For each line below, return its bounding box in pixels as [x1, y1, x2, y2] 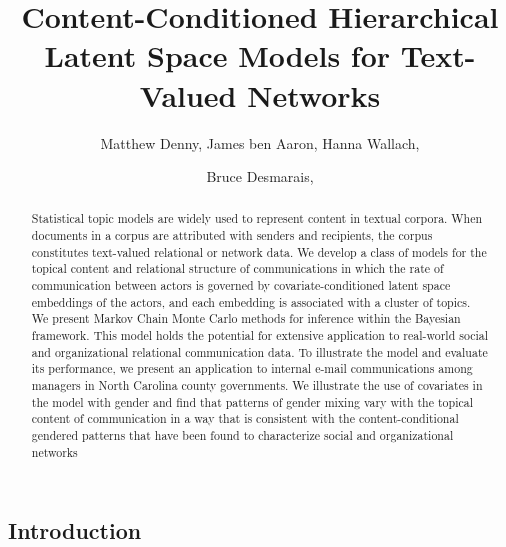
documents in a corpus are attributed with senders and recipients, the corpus [31, 227, 433, 244]
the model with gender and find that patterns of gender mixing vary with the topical [31, 393, 473, 410]
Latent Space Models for [44, 35, 391, 76]
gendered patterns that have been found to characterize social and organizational [31, 427, 454, 444]
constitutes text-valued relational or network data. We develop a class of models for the [31, 243, 487, 260]
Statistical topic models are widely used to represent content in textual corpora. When [31, 210, 483, 227]
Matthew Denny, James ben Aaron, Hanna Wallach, [100, 132, 420, 153]
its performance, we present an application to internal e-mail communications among [31, 360, 473, 377]
